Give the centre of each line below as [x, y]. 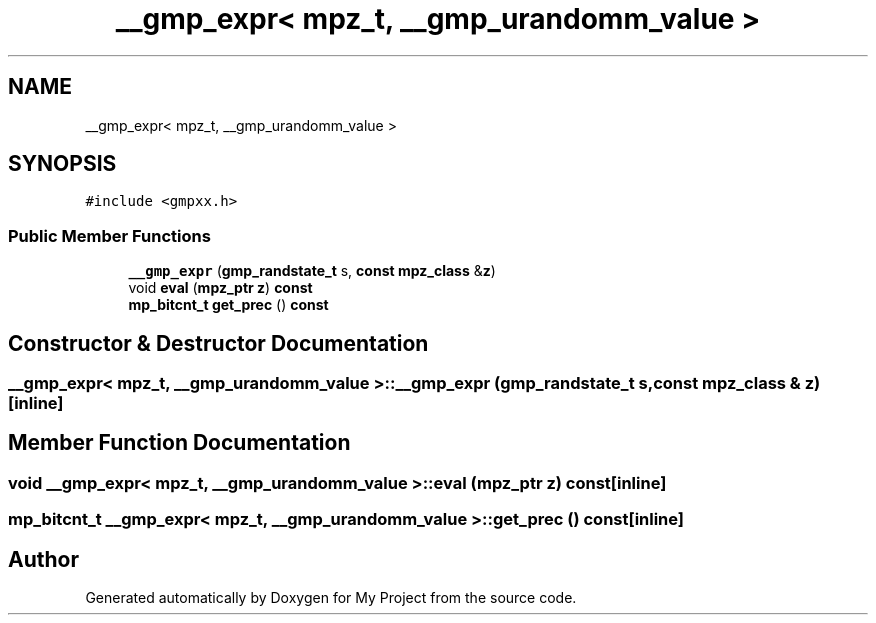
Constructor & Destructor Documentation [218, 343]
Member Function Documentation [179, 443]
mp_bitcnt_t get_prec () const [228, 305]
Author [43, 559]
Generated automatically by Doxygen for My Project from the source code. [331, 598]
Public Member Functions [109, 235]
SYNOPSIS [62, 164]
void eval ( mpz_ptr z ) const [220, 288]
